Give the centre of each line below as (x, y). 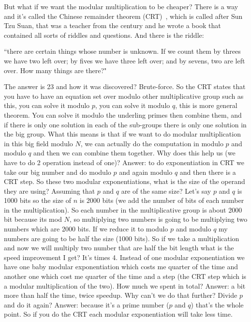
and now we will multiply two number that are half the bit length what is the (119, 248)
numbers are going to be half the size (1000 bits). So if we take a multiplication (122, 238)
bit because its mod (33, 219)
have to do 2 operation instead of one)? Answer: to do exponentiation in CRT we (124, 162)
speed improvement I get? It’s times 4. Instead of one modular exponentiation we (124, 257)
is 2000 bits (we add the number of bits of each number (162, 200)
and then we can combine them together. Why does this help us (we (134, 153)
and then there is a (208, 172)
